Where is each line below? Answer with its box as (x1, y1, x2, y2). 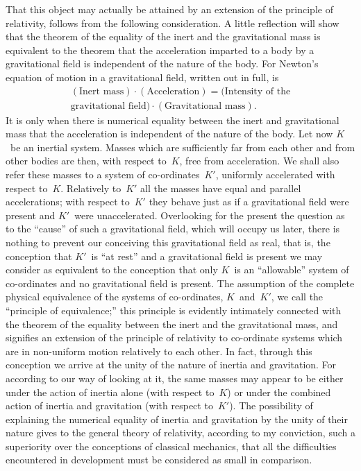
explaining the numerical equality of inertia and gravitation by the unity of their (6, 411, 348, 426)
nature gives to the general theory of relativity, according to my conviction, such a (6, 425, 355, 440)
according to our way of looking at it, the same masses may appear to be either (6, 370, 344, 385)
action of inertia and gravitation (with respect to (6, 398, 213, 413)
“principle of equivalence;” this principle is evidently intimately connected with (6, 302, 342, 317)
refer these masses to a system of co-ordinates (6, 167, 200, 181)
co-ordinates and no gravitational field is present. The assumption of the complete (6, 275, 355, 290)
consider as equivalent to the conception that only (6, 262, 218, 277)
